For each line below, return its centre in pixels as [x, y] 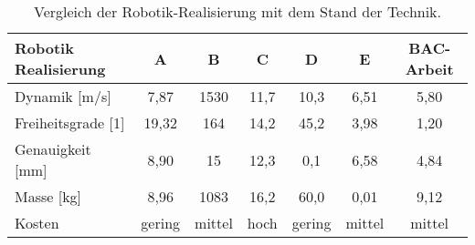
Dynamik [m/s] [63, 96]
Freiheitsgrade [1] [70, 122]
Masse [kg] [48, 196]
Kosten [37, 223]
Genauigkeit [53, 149]
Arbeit [429, 69]
